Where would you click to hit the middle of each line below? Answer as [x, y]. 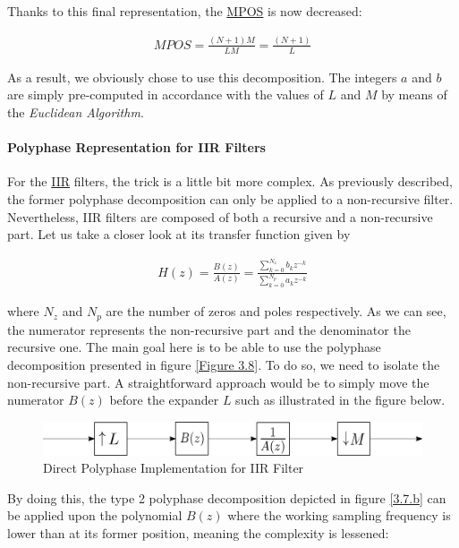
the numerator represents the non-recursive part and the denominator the [209, 329]
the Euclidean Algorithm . [76, 111]
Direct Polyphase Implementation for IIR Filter [174, 468]
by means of [414, 94]
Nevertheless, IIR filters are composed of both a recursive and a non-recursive [220, 216]
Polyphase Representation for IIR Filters [136, 147]
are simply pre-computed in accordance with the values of [166, 94]
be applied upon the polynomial [95, 515]
